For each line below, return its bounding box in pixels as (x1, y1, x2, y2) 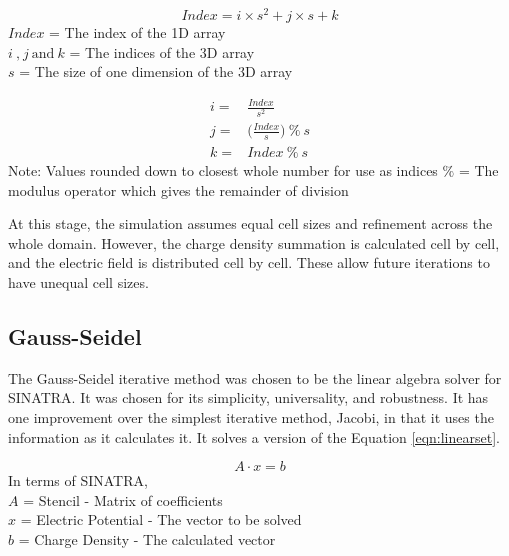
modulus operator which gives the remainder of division (8, 179, 349, 200)
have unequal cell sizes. (8, 271, 149, 292)
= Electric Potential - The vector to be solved (20, 509, 302, 530)
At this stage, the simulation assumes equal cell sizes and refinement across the (8, 213, 493, 234)
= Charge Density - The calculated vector (18, 528, 276, 549)
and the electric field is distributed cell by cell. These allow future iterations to (8, 252, 490, 273)
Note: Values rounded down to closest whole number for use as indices (8, 159, 438, 180)
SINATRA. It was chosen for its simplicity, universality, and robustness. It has (8, 387, 489, 408)
